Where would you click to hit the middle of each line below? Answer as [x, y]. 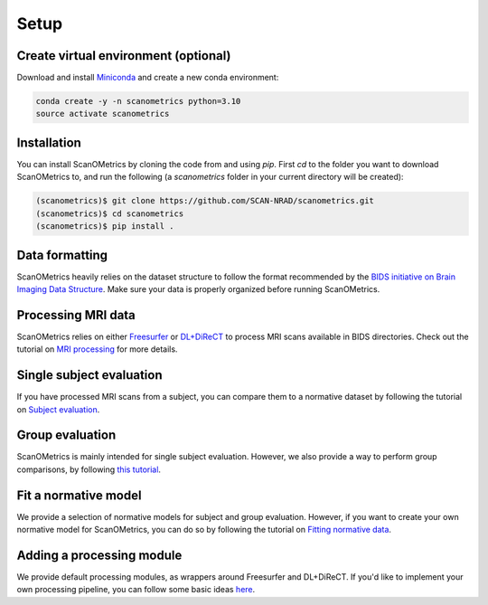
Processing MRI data [76, 315]
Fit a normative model [79, 495]
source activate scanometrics [103, 114]
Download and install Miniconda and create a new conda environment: [148, 78]
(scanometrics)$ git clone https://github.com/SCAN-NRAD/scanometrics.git [205, 201]
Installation [49, 142]
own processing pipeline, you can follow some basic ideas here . [136, 590]
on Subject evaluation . [58, 409]
